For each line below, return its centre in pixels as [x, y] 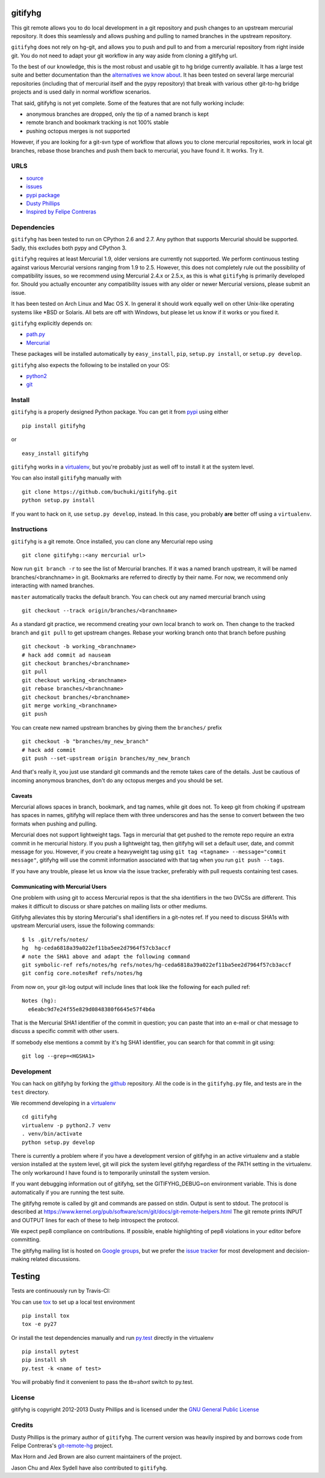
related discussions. [55, 1259]
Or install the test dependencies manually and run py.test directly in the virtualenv [112, 1337]
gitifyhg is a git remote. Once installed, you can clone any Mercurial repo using [112, 541]
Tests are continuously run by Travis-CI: [61, 1291]
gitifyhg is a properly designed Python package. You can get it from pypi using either [120, 412]
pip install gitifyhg [54, 426]
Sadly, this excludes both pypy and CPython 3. [69, 248]
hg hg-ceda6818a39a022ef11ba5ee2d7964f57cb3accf [97, 948]
